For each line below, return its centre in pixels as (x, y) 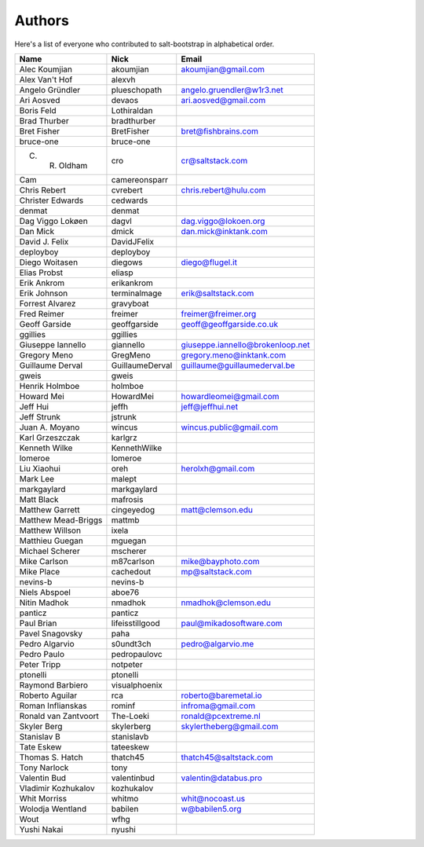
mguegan (129, 541)
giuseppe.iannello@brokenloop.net (245, 344)
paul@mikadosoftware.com (232, 623)
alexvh (123, 79)
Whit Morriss (43, 798)
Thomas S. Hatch (51, 757)
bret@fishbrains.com (220, 131)
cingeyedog (133, 509)
